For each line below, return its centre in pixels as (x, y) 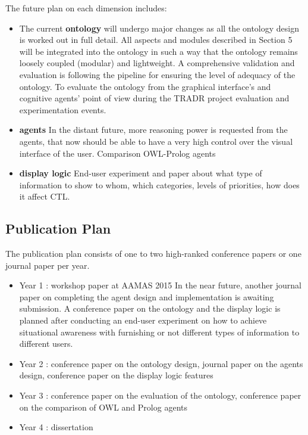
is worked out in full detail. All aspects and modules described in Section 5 (156, 40)
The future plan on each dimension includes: (86, 8)
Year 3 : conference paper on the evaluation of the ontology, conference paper (160, 395)
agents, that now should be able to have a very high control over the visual (156, 141)
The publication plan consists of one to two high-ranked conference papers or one (153, 254)
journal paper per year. (48, 265)
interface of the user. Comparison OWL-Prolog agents (117, 153)
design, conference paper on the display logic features (116, 375)
